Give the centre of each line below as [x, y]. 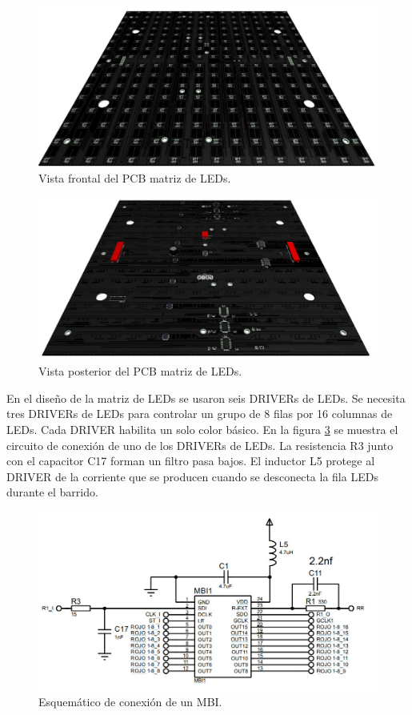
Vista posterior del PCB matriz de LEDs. [140, 371]
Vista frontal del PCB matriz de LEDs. [135, 178]
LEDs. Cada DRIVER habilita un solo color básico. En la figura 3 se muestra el [202, 429]
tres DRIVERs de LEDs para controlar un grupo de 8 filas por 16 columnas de [200, 414]
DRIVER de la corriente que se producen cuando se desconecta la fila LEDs [192, 476]
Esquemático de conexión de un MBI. [130, 702]
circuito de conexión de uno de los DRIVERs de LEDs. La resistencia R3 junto [200, 445]
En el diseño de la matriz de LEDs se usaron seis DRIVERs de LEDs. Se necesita [206, 398]
